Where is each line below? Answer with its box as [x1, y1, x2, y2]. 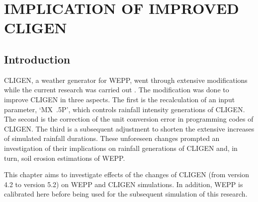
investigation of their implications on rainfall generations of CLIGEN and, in [4, 142, 238, 153]
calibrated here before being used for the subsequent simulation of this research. [4, 189, 248, 199]
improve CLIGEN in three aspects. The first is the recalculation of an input [4, 94, 235, 104]
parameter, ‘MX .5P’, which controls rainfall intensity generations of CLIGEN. [4, 104, 245, 114]
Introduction [4, 51, 71, 67]
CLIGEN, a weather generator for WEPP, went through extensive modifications [4, 74, 248, 85]
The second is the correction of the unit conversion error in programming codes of [4, 114, 254, 124]
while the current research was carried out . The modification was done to [4, 84, 229, 95]
